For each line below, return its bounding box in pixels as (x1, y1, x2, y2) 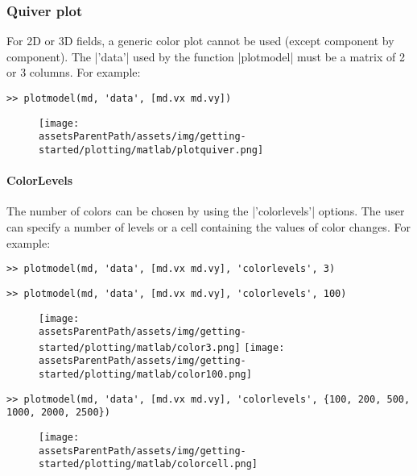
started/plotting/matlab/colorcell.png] (39, 458, 258, 470)
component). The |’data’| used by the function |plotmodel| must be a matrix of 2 (6, 48, 405, 65)
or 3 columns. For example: (6, 64, 141, 81)
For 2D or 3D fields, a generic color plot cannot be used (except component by (6, 32, 394, 49)
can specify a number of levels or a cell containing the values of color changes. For (6, 219, 411, 236)
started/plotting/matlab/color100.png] (39, 369, 252, 381)
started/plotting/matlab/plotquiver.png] (39, 144, 264, 156)
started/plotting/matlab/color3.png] (39, 341, 241, 353)
